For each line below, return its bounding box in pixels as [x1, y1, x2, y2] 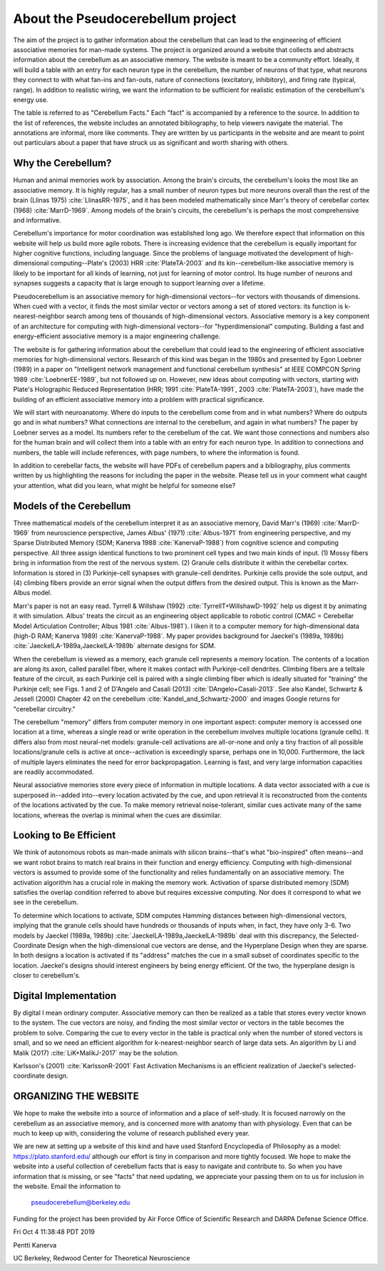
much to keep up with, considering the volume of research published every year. [13, 1129, 250, 1138]
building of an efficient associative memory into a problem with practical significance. [13, 395, 265, 403]
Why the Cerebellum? [13, 157, 112, 169]
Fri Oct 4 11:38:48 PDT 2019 [13, 1227, 96, 1236]
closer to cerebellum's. [13, 971, 81, 980]
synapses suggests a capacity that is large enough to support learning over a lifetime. [13, 279, 265, 288]
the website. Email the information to [13, 1182, 121, 1191]
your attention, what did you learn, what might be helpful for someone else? [13, 481, 236, 490]
